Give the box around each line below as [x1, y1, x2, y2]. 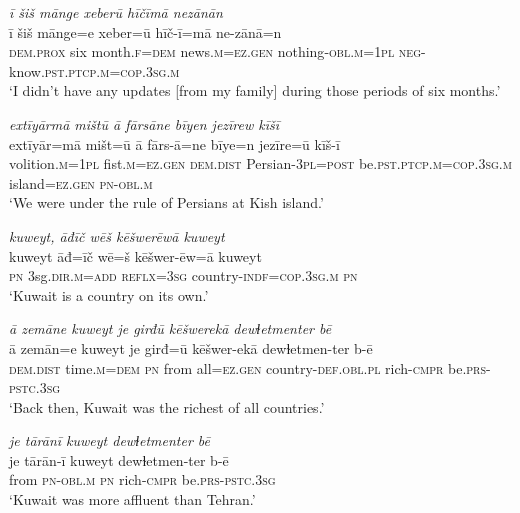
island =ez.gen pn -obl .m [9, 172, 153, 193]
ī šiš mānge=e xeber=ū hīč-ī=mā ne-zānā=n [9, 21, 282, 42]
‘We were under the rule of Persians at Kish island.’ [9, 192, 324, 213]
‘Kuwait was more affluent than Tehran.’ [9, 489, 256, 510]
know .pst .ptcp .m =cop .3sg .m [9, 60, 180, 81]
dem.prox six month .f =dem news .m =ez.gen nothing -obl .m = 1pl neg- [9, 41, 426, 62]
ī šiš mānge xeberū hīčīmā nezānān [9, 2, 223, 22]
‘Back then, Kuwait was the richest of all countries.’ [9, 396, 325, 417]
